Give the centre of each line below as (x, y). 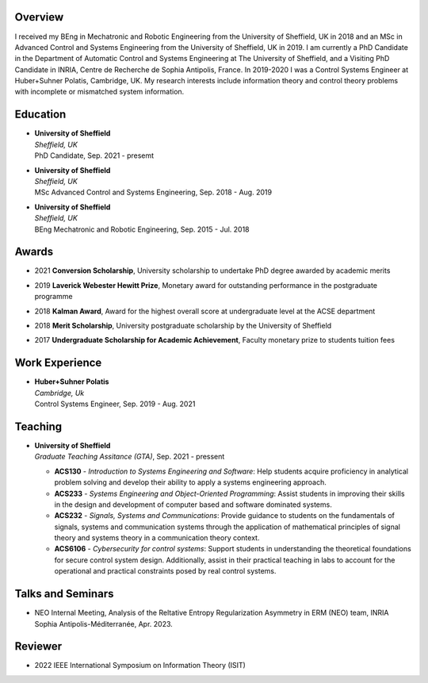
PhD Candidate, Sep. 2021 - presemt (94, 155)
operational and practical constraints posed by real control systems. (165, 571)
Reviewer (38, 647)
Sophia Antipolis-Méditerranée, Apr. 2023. (104, 624)
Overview (39, 17)
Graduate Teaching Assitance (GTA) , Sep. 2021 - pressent (130, 457)
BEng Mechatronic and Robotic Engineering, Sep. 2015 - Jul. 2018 (142, 229)
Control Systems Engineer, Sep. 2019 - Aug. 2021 (115, 404)
